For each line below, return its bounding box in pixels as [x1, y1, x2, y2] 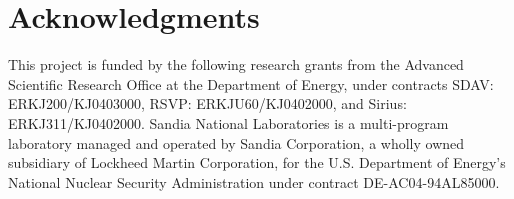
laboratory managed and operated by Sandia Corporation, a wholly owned [8, 132, 465, 153]
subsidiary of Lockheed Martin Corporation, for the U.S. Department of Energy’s [8, 152, 506, 173]
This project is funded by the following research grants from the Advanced [8, 54, 464, 75]
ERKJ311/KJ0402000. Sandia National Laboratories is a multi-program [8, 112, 449, 133]
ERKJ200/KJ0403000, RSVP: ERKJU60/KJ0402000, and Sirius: [8, 93, 407, 114]
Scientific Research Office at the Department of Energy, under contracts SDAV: [8, 73, 494, 94]
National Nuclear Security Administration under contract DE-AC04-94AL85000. [8, 171, 500, 192]
